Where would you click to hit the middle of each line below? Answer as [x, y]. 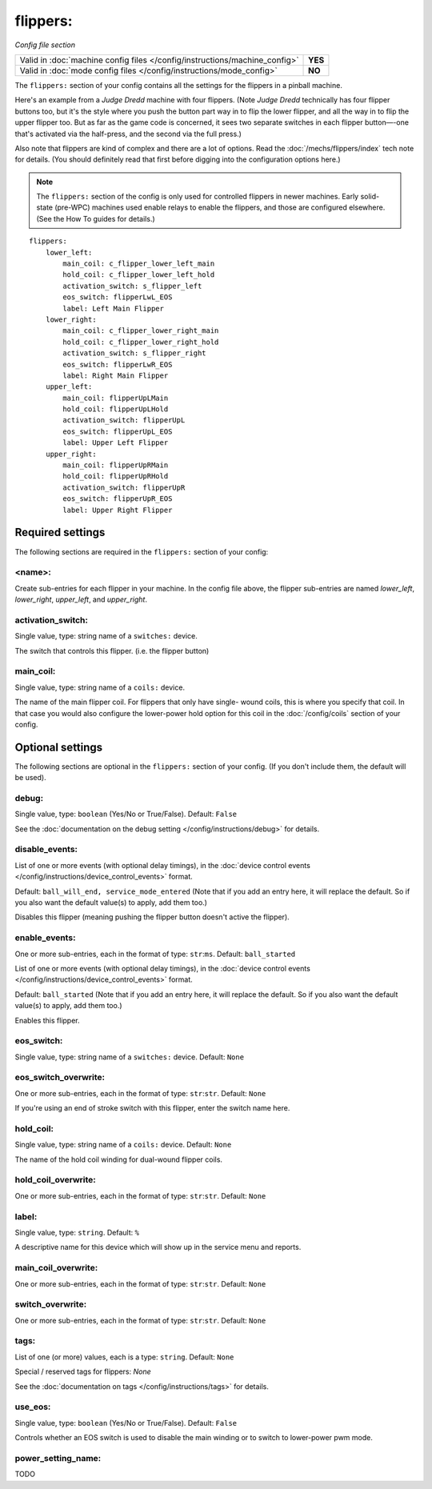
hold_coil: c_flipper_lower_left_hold [139, 275]
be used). [31, 778]
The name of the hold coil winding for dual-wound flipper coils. [119, 1159]
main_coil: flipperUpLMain [116, 398]
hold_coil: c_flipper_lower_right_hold [141, 342]
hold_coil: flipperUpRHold [116, 476]
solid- [370, 197]
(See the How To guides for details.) [96, 218]
